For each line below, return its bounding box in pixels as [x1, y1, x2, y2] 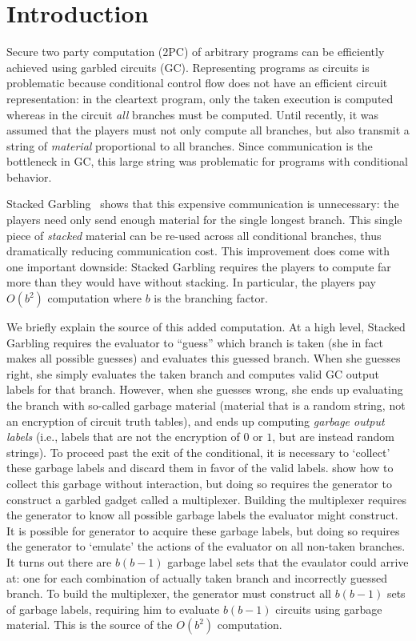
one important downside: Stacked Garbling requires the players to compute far [6, 258, 391, 274]
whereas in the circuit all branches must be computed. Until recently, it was [6, 106, 379, 122]
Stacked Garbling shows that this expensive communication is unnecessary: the [6, 195, 399, 212]
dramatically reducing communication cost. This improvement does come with [6, 242, 390, 259]
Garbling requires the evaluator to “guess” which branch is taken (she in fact [6, 334, 383, 351]
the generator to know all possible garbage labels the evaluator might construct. [6, 507, 398, 523]
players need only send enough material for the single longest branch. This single [6, 211, 402, 228]
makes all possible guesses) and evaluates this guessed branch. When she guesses [6, 350, 401, 367]
